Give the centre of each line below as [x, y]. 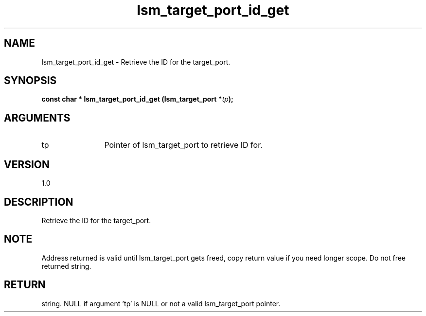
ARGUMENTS [37, 118]
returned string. [66, 266]
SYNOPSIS [30, 81]
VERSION [27, 164]
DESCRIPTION [39, 202]
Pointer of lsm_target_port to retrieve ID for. [183, 145]
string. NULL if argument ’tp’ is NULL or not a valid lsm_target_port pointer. [161, 303]
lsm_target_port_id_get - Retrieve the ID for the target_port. [136, 62]
